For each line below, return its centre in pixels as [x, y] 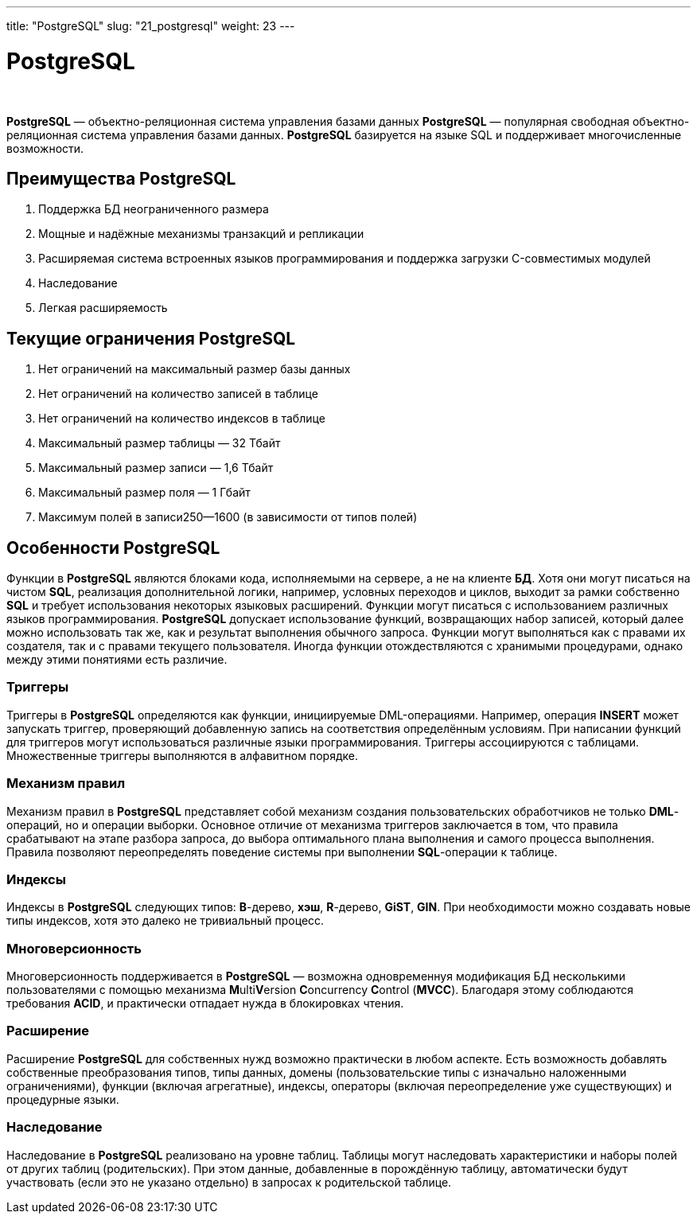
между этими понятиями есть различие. [117, 660]
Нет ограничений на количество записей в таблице [178, 394]
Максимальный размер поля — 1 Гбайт [144, 493]
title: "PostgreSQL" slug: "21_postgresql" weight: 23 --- [151, 26]
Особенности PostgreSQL [113, 548]
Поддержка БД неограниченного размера [154, 209]
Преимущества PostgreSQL [121, 178]
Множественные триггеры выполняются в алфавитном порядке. [182, 755]
